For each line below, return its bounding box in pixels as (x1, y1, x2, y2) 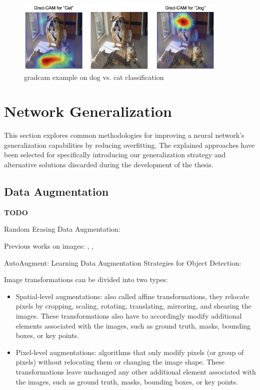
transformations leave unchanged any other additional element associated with (15, 366, 256, 377)
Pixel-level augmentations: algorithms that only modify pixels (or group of (15, 347, 244, 357)
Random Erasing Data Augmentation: (4, 224, 120, 234)
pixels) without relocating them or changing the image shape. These (15, 357, 224, 367)
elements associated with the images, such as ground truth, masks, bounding (15, 320, 251, 331)
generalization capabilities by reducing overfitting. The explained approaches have (4, 139, 255, 150)
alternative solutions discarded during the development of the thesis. (4, 159, 213, 169)
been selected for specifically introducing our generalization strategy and (4, 149, 226, 160)
